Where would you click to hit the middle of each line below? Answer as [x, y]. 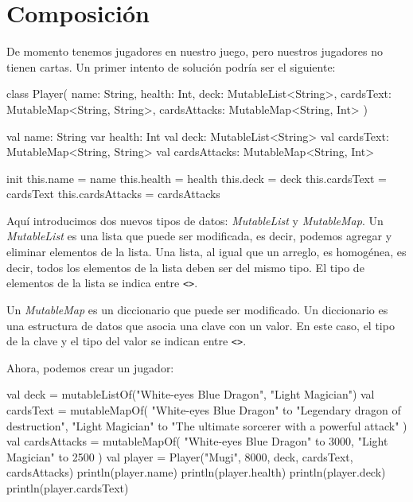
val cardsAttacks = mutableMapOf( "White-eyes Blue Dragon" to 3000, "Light [197, 441]
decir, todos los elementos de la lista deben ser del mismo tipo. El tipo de [185, 267]
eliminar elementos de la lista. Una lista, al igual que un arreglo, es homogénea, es [206, 252]
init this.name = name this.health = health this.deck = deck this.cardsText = [197, 178]
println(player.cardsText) [68, 487]
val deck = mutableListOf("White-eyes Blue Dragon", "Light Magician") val [191, 394]
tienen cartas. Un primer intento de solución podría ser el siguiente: [171, 66]
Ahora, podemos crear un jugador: [90, 367]
